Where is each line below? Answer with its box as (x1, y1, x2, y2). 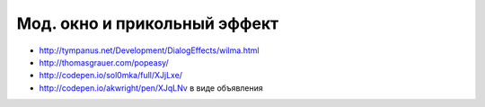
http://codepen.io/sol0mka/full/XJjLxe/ (39, 70, 183, 81)
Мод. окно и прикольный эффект (16, 13, 279, 33)
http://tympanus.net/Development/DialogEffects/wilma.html (39, 45, 260, 56)
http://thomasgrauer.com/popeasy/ (39, 57, 170, 67)
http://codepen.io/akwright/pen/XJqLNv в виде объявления (39, 82, 264, 94)
